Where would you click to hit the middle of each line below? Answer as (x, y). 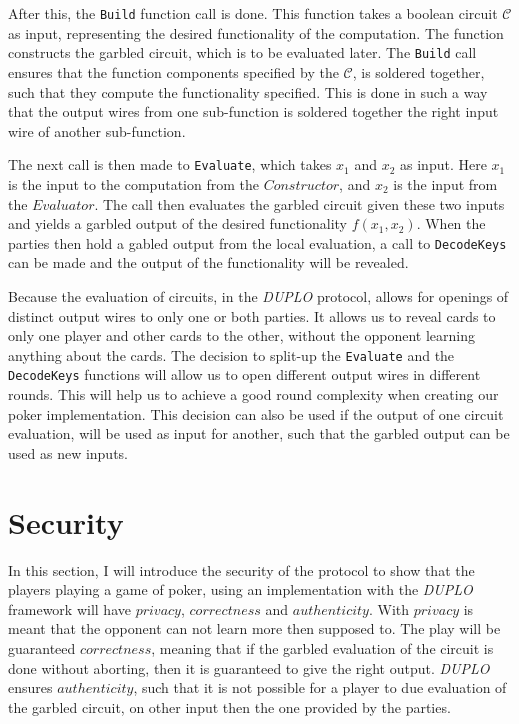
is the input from (445, 183)
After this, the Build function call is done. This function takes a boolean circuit (253, 13)
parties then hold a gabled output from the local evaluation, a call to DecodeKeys (257, 242)
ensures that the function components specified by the (173, 71)
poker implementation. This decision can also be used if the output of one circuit (256, 413)
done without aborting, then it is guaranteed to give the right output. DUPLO (249, 667)
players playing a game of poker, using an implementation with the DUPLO (240, 589)
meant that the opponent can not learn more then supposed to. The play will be (254, 628)
